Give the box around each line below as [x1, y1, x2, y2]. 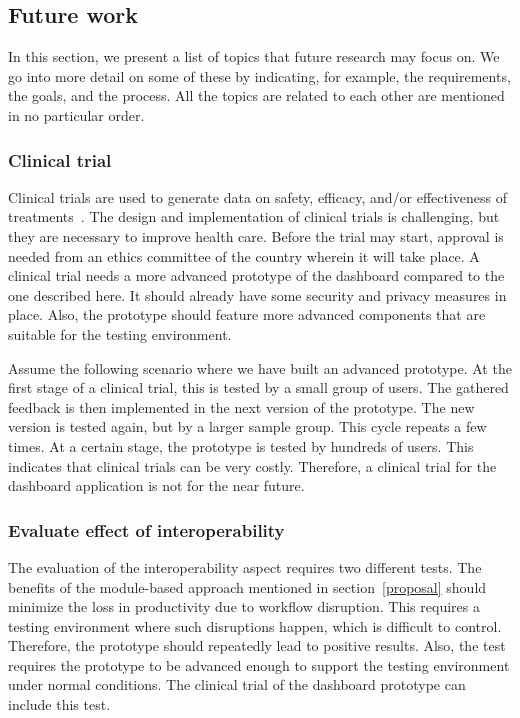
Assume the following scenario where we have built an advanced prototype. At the [8, 357, 512, 378]
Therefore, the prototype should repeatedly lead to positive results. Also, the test [8, 635, 506, 656]
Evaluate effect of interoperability [8, 517, 285, 542]
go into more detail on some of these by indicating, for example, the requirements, [8, 65, 511, 86]
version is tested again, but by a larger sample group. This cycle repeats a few [8, 416, 487, 437]
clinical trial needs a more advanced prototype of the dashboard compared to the [8, 265, 505, 286]
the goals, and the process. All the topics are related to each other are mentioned [8, 85, 505, 106]
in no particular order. [8, 104, 145, 125]
